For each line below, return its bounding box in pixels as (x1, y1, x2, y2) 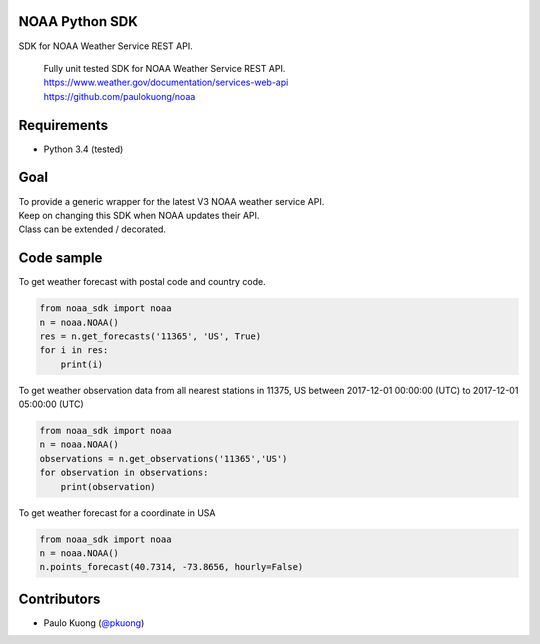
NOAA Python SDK (18, 13, 139, 30)
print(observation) (60, 481, 157, 492)
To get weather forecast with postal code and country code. (18, 276, 266, 288)
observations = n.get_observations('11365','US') (39, 453, 288, 464)
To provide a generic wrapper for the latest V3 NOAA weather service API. (18, 195, 325, 207)
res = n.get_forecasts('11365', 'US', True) (39, 330, 262, 342)
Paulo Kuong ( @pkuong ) (43, 616, 145, 629)
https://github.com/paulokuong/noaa (43, 90, 196, 102)
